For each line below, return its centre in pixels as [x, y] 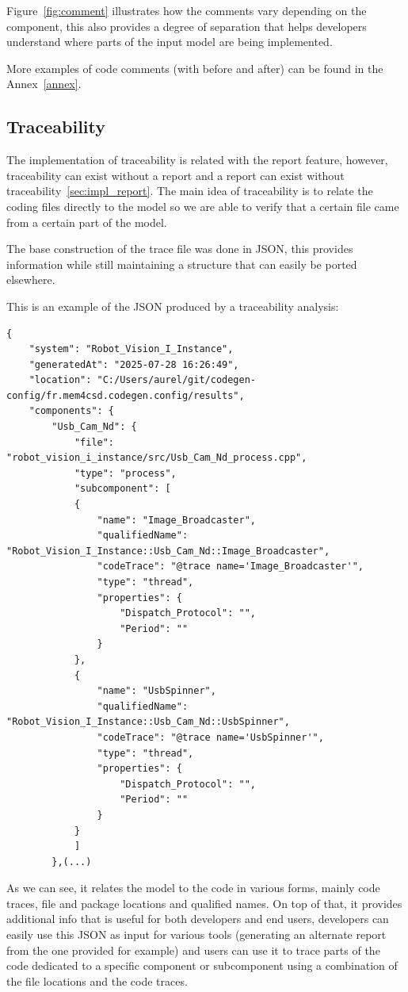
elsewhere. [31, 280]
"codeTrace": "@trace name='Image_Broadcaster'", [231, 567]
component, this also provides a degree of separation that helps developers [187, 26]
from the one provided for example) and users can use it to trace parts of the [193, 950]
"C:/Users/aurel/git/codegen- [176, 380]
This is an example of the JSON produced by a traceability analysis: [173, 306]
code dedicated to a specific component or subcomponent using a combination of [202, 965]
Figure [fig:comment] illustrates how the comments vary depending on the [187, 10]
